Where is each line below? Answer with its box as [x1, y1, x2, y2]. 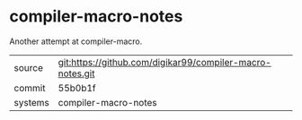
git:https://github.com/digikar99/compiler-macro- [58, 56, 271, 68]
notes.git [58, 67, 95, 80]
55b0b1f [58, 81, 96, 94]
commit [13, 81, 46, 94]
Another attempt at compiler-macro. [9, 36, 143, 47]
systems [13, 96, 49, 108]
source [13, 61, 43, 73]
